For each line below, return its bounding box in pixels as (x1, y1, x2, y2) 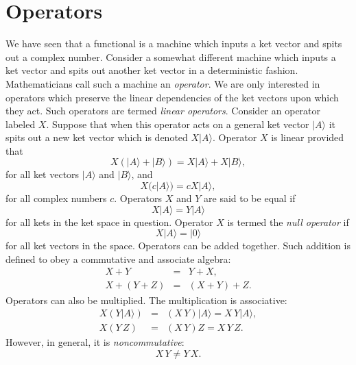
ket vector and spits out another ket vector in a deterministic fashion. (5, 63, 298, 77)
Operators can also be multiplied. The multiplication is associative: (5, 292, 287, 307)
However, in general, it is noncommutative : (5, 335, 185, 349)
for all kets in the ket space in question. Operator (5, 214, 213, 229)
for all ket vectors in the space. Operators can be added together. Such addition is (5, 238, 351, 253)
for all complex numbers (5, 191, 107, 205)
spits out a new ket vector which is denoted (5, 130, 188, 144)
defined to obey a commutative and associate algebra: (5, 251, 231, 266)
